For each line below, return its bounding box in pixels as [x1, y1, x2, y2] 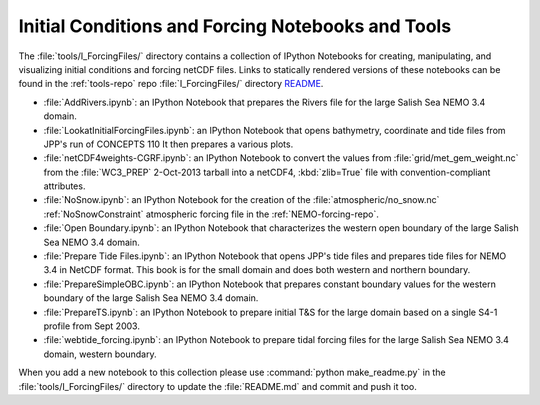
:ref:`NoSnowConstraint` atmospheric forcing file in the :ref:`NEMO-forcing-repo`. [43, 208, 380, 220]
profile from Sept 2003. [43, 320, 140, 332]
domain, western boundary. [43, 348, 157, 360]
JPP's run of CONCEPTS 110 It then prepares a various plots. [43, 138, 294, 150]
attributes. [43, 180, 86, 192]
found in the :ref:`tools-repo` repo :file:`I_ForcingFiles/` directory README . [18, 78, 324, 90]
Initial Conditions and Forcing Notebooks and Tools [18, 15, 452, 37]
